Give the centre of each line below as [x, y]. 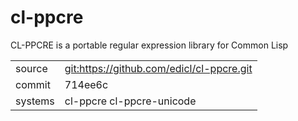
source [31, 68]
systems [35, 101]
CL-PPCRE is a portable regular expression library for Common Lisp [149, 45]
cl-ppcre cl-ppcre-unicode [130, 101]
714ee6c [86, 84]
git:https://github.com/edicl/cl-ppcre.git [158, 68]
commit [33, 84]
